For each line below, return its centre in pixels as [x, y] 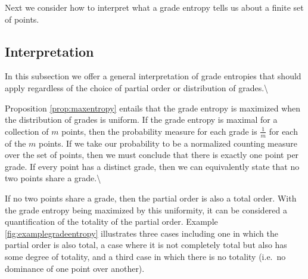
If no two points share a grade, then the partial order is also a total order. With [151, 198]
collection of [27, 131]
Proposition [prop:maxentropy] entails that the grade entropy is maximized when [153, 108]
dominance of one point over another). [75, 268]
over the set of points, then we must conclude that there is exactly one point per [152, 155]
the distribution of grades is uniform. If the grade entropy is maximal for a [141, 120]
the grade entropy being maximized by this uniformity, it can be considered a [146, 210]
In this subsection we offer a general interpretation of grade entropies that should [153, 76]
